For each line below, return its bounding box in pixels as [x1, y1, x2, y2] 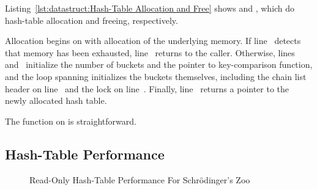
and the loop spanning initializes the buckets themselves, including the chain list [5, 70, 307, 82]
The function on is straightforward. [5, 114, 136, 127]
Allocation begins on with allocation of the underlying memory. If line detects [5, 34, 301, 47]
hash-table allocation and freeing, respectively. [5, 13, 178, 26]
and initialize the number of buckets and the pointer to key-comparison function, [5, 58, 313, 71]
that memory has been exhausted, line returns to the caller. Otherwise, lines [5, 46, 295, 59]
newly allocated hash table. [5, 94, 107, 107]
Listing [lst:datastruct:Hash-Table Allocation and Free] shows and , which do [5, 2, 295, 14]
